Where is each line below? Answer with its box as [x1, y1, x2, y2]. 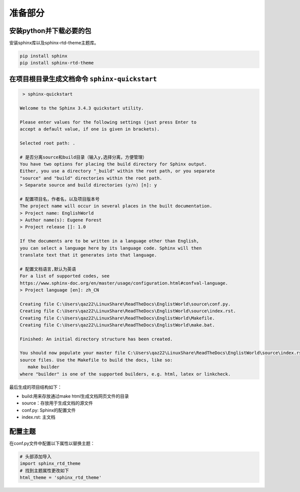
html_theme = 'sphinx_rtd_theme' [19, 475, 102, 480]
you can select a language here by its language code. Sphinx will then [19, 245, 202, 251]
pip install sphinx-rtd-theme [19, 60, 94, 66]
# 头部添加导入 [19, 454, 52, 459]
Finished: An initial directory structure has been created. [19, 336, 173, 342]
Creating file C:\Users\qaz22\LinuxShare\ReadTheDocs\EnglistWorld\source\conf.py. [19, 301, 231, 307]
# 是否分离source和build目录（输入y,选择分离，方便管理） [19, 154, 147, 160]
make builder [27, 364, 60, 370]
